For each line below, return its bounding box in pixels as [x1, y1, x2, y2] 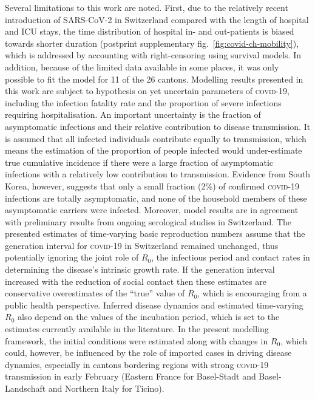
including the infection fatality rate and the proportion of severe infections [5, 96, 282, 109]
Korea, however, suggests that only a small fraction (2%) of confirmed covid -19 [5, 179, 300, 192]
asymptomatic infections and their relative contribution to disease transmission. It [5, 120, 311, 132]
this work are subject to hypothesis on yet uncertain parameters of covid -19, [5, 84, 290, 97]
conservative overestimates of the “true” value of [5, 287, 185, 299]
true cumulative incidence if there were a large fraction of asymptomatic [5, 155, 274, 168]
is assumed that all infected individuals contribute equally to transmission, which [5, 132, 307, 145]
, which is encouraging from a [197, 287, 307, 299]
